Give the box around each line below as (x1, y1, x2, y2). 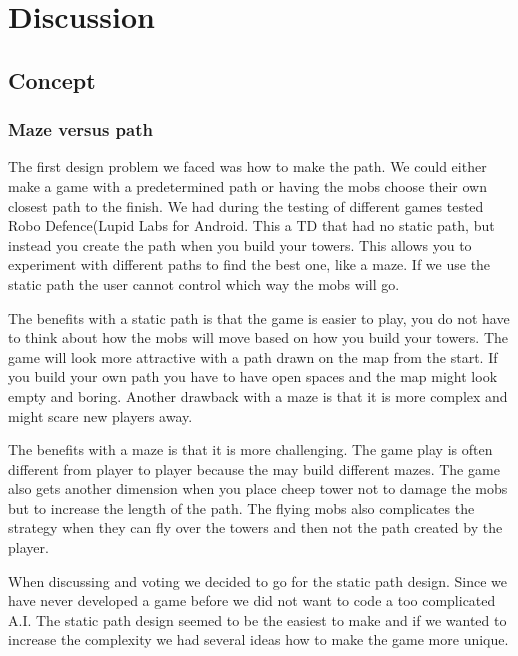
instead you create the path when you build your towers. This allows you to (8, 234, 472, 255)
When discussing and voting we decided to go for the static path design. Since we (8, 570, 507, 591)
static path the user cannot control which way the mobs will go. (8, 273, 400, 294)
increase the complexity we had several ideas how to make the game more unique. (8, 629, 509, 650)
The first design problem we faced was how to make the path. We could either (8, 156, 487, 177)
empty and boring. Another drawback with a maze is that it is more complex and (8, 385, 508, 406)
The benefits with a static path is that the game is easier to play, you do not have (8, 307, 510, 328)
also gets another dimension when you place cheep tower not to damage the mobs (8, 478, 508, 499)
